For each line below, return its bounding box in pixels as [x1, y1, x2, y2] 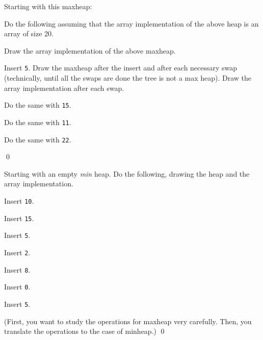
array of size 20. [4, 28, 54, 39]
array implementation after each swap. [4, 82, 124, 93]
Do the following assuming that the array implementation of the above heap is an [4, 18, 259, 29]
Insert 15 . [4, 212, 34, 223]
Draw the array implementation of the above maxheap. [4, 45, 176, 56]
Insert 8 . [4, 264, 31, 275]
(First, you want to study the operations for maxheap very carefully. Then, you [4, 315, 252, 326]
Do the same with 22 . [4, 134, 71, 144]
